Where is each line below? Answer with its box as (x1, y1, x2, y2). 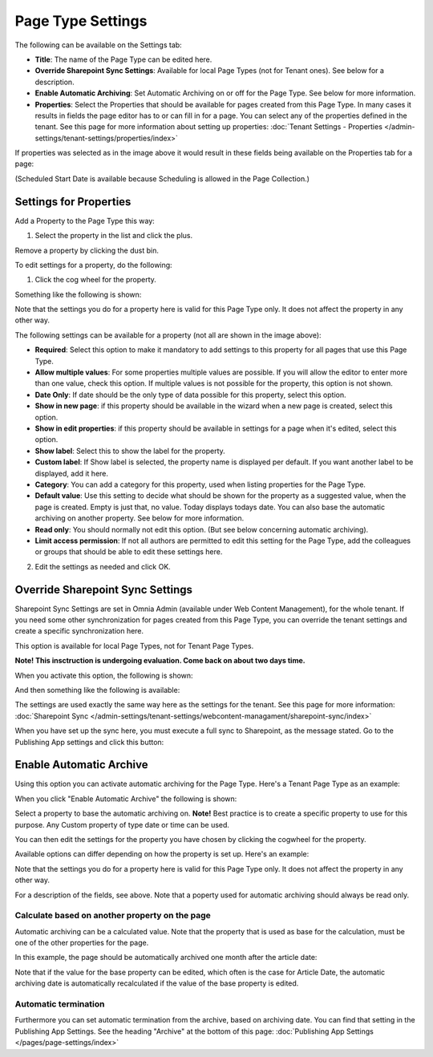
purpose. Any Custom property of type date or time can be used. (14, 820, 230, 829)
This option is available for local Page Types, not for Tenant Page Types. (14, 641, 254, 650)
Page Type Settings (14, 12, 148, 30)
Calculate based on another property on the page (14, 910, 212, 921)
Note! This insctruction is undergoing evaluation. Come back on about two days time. (14, 656, 306, 666)
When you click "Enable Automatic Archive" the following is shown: (14, 794, 237, 804)
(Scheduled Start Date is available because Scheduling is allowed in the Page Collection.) (14, 173, 310, 184)
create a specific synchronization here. (14, 626, 144, 636)
